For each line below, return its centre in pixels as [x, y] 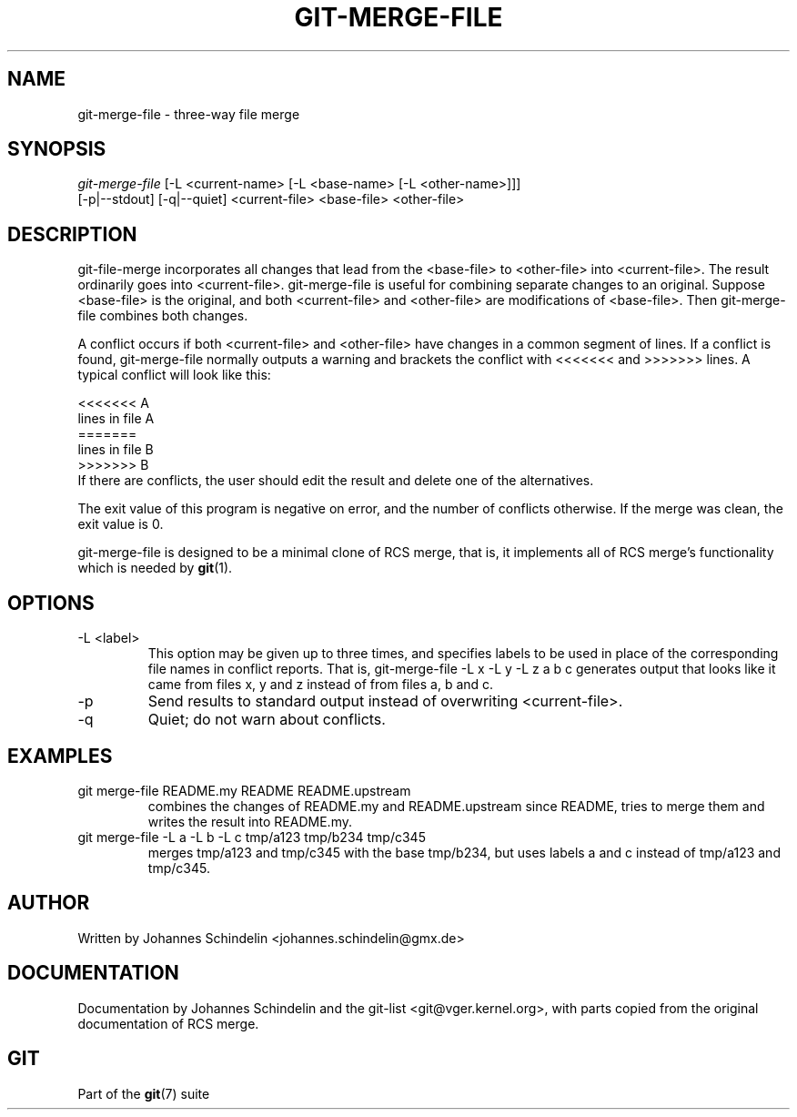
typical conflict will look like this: [174, 375]
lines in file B [116, 450]
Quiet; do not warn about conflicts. [267, 720]
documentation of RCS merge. [168, 1023]
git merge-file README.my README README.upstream [244, 790]
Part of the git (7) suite [144, 1093]
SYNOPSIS [57, 149]
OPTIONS [51, 603]
